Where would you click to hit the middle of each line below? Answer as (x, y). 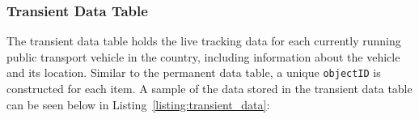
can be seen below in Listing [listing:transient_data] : (138, 104)
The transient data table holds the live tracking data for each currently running (204, 41)
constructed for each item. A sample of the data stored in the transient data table (209, 89)
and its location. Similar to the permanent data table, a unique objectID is (194, 72)
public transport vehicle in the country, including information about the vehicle (203, 56)
